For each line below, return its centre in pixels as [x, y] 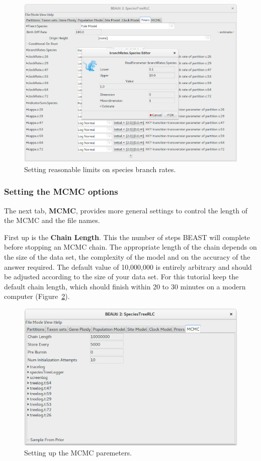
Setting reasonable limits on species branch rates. [100, 169]
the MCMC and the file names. [52, 220]
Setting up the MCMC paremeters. [78, 453]
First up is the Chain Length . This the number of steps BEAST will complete [127, 237]
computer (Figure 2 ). [37, 296]
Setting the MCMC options [61, 191]
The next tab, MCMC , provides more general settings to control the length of [126, 210]
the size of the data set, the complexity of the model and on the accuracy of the [127, 256]
